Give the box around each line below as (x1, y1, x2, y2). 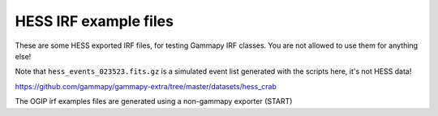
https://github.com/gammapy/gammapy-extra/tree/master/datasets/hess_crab (15, 81, 277, 91)
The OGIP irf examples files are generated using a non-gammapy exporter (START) (15, 97, 293, 106)
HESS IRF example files (15, 12, 174, 30)
